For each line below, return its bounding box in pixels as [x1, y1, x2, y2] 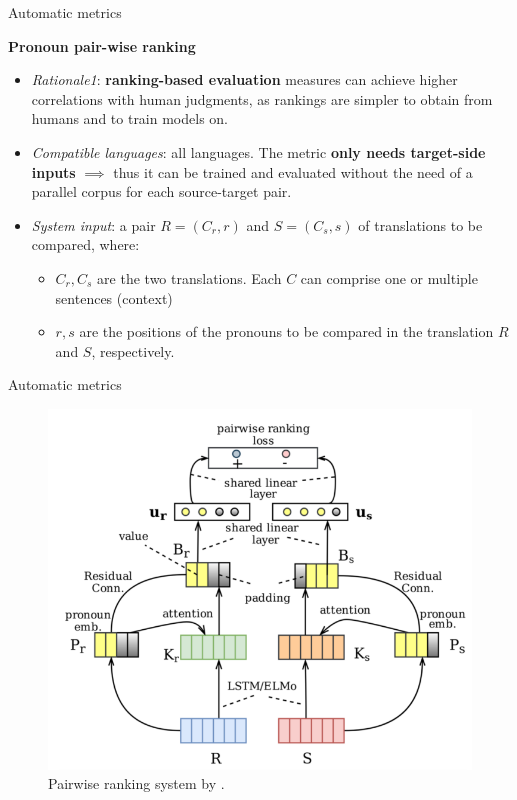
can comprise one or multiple [300, 267, 478, 288]
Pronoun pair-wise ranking [8, 35, 196, 56]
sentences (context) [55, 287, 173, 308]
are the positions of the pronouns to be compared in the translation [79, 321, 494, 342]
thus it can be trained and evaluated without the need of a [113, 161, 473, 182]
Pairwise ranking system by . [48, 773, 225, 794]
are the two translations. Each [97, 267, 282, 288]
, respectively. [91, 340, 175, 361]
